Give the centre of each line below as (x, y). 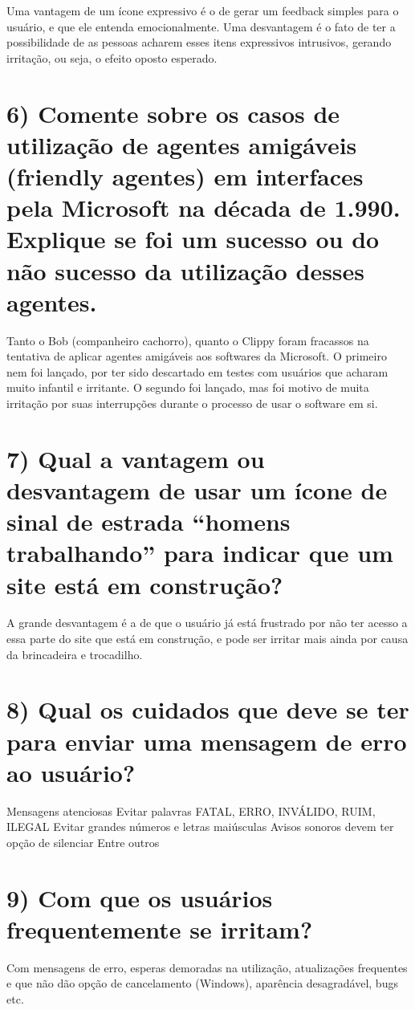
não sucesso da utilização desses (186, 270)
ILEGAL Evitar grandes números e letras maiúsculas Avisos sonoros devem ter (200, 827)
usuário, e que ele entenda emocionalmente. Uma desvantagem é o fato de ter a (201, 26)
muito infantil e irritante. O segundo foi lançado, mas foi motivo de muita (188, 387)
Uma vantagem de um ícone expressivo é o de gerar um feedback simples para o (203, 10)
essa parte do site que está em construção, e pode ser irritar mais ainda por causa (207, 639)
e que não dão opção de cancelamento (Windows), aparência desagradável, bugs (202, 983)
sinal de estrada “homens (149, 521)
